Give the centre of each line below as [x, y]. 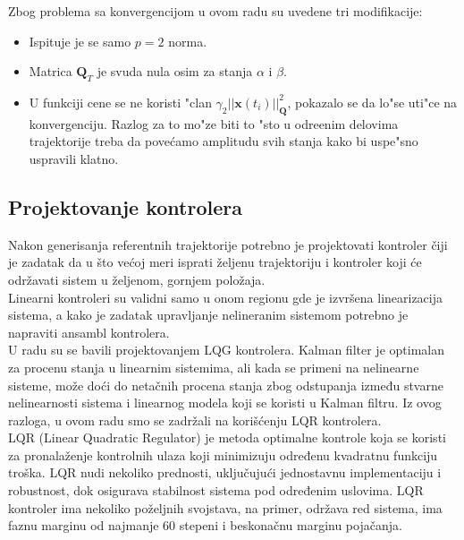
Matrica [51, 71]
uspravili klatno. [74, 158]
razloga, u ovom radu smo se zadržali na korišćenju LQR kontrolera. [195, 420]
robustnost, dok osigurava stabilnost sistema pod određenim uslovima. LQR [216, 490]
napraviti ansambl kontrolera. [89, 332]
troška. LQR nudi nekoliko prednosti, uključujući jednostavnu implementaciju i [225, 472]
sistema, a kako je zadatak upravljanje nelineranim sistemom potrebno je [208, 315]
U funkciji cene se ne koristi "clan [120, 102]
